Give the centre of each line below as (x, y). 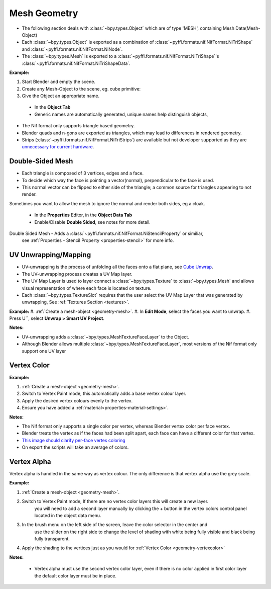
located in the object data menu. (68, 515)
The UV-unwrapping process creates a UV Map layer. (77, 274)
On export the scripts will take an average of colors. (75, 447)
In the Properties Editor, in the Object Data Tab (83, 215)
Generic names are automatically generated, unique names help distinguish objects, (121, 114)
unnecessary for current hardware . (58, 147)
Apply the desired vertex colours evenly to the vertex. (77, 400)
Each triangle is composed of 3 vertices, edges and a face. (83, 173)
